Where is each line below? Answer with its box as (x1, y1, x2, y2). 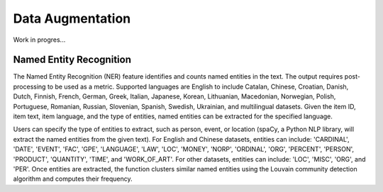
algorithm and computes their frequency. (13, 174, 133, 183)
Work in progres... (13, 35, 66, 44)
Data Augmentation (13, 11, 131, 26)
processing (13, 82, 46, 91)
